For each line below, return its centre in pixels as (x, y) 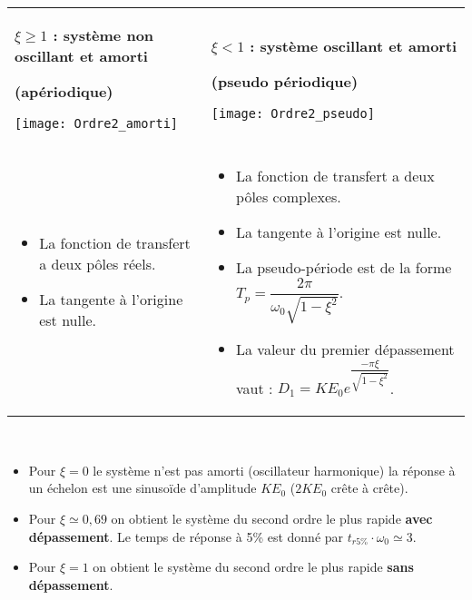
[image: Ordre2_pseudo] (293, 113)
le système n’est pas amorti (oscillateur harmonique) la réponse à (274, 470)
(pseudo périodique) (285, 81)
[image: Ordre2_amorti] (97, 123)
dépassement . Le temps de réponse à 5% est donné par (186, 536)
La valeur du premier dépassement (345, 349)
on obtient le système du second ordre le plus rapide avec (272, 518)
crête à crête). (369, 488)
